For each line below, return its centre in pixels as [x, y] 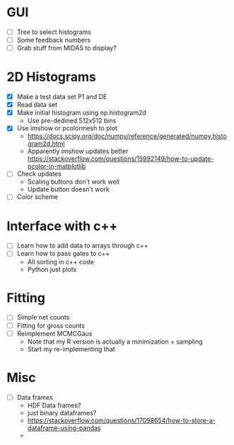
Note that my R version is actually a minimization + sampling [115, 342]
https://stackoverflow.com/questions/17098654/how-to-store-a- [122, 420]
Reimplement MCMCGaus [54, 333]
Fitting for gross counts [51, 325]
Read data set [37, 105]
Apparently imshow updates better [78, 151]
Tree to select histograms [54, 32]
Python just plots [52, 269]
